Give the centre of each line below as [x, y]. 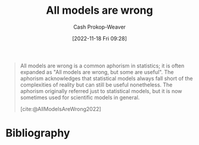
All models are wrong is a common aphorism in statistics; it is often [102, 66]
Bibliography [38, 133]
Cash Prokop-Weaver [99, 27]
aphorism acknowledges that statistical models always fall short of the [106, 78]
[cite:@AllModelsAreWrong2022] [61, 109]
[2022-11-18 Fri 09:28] [99, 38]
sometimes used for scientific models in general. [80, 97]
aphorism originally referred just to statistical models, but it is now [101, 91]
